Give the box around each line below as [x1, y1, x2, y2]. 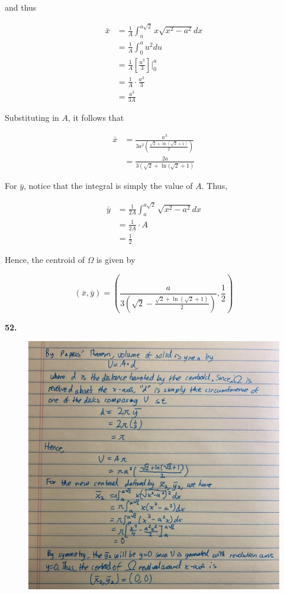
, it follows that [68, 111, 124, 124]
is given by [96, 253, 135, 266]
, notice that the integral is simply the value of [24, 179, 193, 192]
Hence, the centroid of [5, 253, 85, 266]
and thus [5, 1, 37, 13]
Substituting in [5, 111, 59, 124]
